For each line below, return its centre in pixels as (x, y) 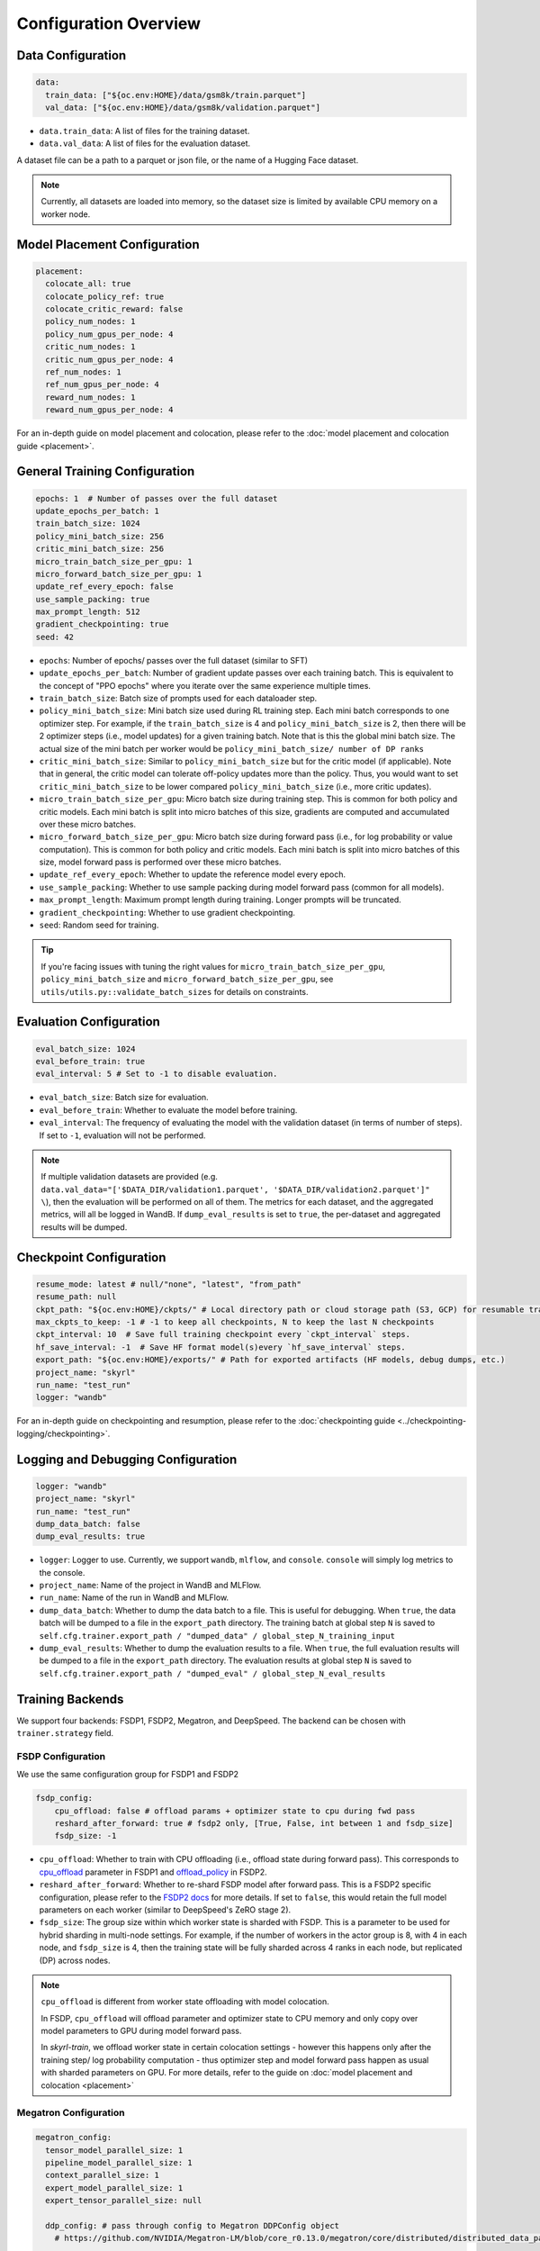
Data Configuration (72, 55)
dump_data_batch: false (88, 1523)
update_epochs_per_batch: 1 (97, 511)
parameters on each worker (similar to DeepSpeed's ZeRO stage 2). (165, 1910)
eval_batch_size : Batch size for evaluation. (124, 1098)
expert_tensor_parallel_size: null (124, 2201)
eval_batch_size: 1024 (85, 1049)
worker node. (66, 214)
